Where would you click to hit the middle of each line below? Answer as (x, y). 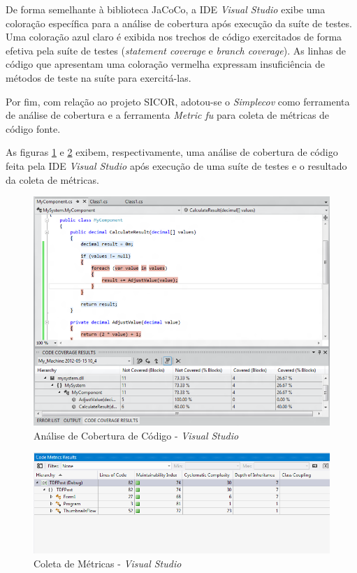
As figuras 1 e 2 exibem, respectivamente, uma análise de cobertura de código (172, 152)
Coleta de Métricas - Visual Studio (108, 563)
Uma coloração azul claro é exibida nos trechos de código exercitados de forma (174, 37)
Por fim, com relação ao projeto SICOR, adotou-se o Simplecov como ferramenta (178, 101)
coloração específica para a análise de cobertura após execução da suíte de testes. (179, 23)
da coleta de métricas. (52, 179)
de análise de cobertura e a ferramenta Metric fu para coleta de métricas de (168, 115)
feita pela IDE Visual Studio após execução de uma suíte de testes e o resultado (176, 165)
